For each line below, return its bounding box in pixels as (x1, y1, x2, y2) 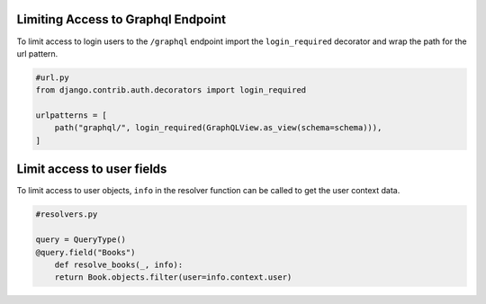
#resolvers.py (35, 210, 98, 219)
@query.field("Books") (35, 247, 136, 257)
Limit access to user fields (16, 162, 167, 177)
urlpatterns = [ (35, 111, 108, 121)
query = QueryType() (35, 235, 126, 245)
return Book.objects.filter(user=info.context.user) (54, 273, 292, 282)
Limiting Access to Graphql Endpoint (16, 12, 227, 27)
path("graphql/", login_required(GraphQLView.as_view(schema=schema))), (54, 122, 382, 133)
